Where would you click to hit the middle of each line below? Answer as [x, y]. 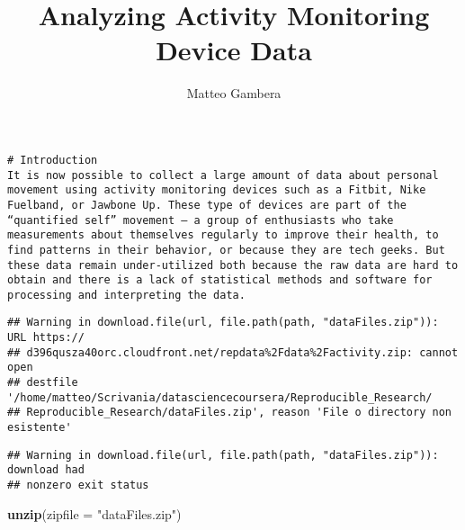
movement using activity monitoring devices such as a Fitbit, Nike [217, 190]
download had [46, 470]
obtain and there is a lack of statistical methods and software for [220, 280]
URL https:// [46, 338]
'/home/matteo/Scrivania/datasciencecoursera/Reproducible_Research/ [220, 397]
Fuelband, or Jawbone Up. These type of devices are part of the [207, 205]
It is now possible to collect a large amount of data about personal [223, 175]
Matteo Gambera [234, 93]
